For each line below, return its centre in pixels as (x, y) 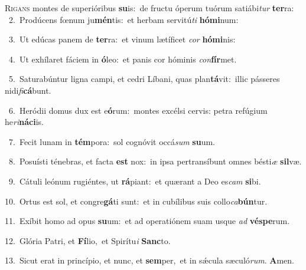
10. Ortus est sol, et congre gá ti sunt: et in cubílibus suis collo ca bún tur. (136, 201)
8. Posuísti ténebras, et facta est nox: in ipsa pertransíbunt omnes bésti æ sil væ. (155, 161)
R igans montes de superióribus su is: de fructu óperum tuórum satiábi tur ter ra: (149, 8)
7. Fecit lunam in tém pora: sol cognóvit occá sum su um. (112, 141)
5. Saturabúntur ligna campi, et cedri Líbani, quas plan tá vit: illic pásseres (144, 79)
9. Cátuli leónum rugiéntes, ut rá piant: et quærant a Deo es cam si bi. (135, 181)
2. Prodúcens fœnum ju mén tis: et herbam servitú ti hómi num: (123, 19)
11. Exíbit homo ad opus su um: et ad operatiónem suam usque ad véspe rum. (147, 221)
